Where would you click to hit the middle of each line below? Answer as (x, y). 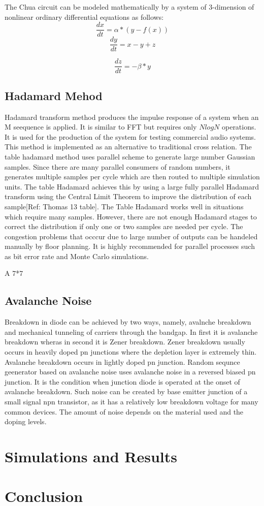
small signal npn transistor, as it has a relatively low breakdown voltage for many (131, 402)
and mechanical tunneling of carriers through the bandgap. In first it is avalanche (131, 331)
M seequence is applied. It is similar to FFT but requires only (101, 127)
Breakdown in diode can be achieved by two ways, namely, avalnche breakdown (128, 322)
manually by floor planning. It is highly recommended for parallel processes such (130, 246)
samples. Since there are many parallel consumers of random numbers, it (118, 166)
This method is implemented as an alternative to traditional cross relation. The (128, 147)
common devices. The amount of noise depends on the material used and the (124, 411)
